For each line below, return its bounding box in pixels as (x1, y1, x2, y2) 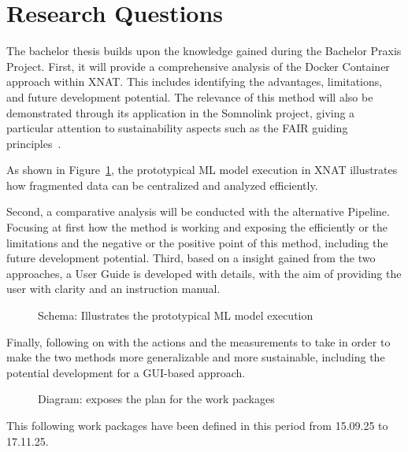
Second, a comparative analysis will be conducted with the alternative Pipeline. (6, 203, 390, 220)
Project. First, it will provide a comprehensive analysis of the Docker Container (6, 57, 390, 74)
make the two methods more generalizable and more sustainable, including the (6, 349, 385, 365)
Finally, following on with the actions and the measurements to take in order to (6, 333, 391, 350)
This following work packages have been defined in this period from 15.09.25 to (6, 417, 388, 433)
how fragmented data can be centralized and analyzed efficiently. (6, 176, 318, 193)
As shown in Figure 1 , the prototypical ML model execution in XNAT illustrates (6, 161, 398, 178)
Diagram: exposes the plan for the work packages (38, 391, 275, 407)
